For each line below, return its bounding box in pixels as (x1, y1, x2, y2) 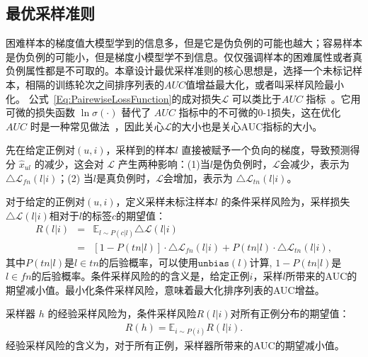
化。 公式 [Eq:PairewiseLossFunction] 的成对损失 (6, 91, 222, 106)
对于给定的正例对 (6, 194, 85, 209)
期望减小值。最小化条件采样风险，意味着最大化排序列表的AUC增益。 (6, 282, 325, 297)
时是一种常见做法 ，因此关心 (30, 118, 164, 133)
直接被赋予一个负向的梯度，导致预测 (181, 142, 350, 157)
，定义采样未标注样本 (115, 194, 215, 209)
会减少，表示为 (280, 156, 350, 171)
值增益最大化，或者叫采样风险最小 (185, 76, 345, 91)
